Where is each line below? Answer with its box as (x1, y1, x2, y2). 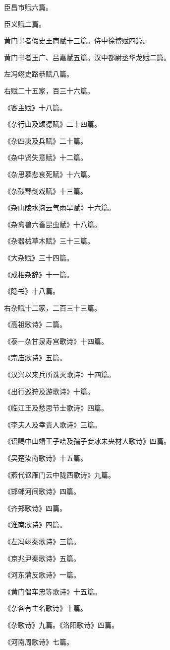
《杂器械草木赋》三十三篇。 (4, 236, 94, 246)
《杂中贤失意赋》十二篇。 (4, 152, 87, 162)
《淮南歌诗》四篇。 (4, 519, 66, 530)
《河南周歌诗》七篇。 (4, 636, 73, 647)
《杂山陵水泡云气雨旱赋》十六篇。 (4, 202, 115, 213)
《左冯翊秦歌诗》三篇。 (4, 536, 80, 546)
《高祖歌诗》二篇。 (4, 319, 66, 329)
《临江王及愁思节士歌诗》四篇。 (4, 403, 108, 413)
